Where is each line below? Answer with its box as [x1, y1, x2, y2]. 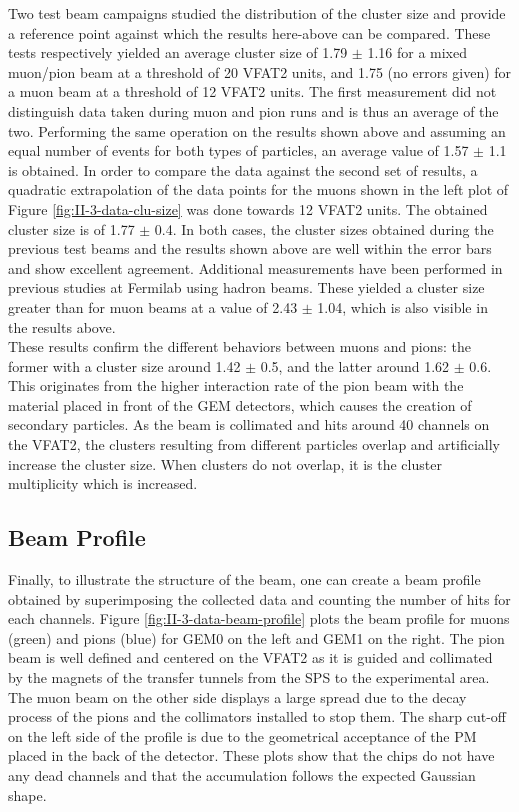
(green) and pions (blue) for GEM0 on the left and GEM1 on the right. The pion [8, 627, 505, 648]
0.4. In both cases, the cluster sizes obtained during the [154, 218, 494, 239]
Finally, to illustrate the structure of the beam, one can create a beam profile [8, 569, 481, 590]
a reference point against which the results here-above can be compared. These [8, 22, 491, 43]
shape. [8, 784, 47, 805]
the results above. [8, 316, 116, 337]
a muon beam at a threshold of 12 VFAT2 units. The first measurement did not [8, 81, 497, 102]
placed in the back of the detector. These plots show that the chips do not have [8, 745, 495, 766]
